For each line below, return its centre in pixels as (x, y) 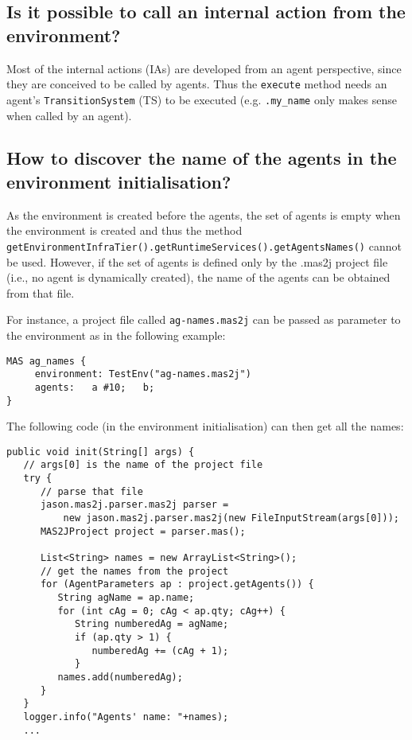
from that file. (41, 292)
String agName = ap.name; (126, 598)
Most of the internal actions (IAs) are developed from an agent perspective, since (204, 68)
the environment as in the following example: (116, 335)
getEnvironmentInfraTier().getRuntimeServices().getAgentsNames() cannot (204, 245)
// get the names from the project (134, 571)
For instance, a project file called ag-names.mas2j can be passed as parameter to (204, 319)
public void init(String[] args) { (101, 452)
